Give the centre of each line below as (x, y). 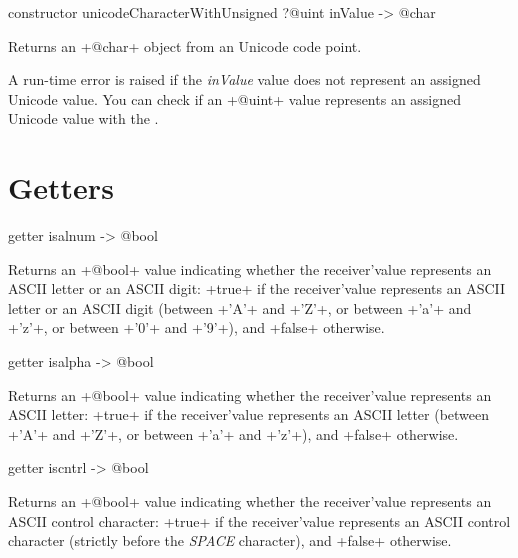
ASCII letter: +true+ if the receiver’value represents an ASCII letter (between (249, 414)
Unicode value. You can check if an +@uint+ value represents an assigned (235, 98)
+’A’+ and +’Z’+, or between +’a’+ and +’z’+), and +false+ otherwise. (233, 433)
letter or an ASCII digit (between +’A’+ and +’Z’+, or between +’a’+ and (240, 307)
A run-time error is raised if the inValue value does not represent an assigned (244, 79)
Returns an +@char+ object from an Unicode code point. (185, 45)
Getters (61, 187)
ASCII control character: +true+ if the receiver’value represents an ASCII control (259, 520)
